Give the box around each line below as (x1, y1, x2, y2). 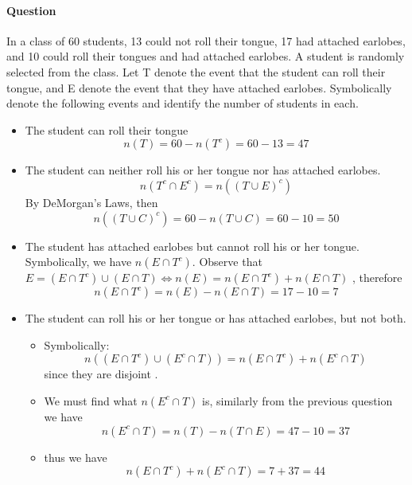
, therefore (352, 269, 402, 286)
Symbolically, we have (25, 253, 132, 270)
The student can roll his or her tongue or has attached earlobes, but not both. (25, 310, 406, 327)
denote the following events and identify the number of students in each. (6, 95, 359, 111)
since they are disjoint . (44, 366, 158, 382)
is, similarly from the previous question (202, 392, 393, 409)
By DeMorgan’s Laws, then (25, 194, 158, 210)
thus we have (44, 448, 107, 465)
